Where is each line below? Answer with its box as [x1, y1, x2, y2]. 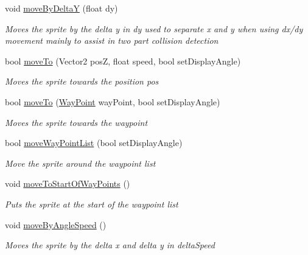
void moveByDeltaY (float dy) [5, 2, 118, 14]
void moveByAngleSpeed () [5, 218, 107, 231]
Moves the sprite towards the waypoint [5, 116, 148, 128]
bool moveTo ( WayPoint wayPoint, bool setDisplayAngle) [5, 95, 220, 108]
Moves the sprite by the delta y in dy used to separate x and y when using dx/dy [5, 22, 303, 35]
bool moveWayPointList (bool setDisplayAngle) [5, 136, 183, 149]
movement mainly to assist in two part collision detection [5, 34, 219, 47]
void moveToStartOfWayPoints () [5, 177, 130, 190]
